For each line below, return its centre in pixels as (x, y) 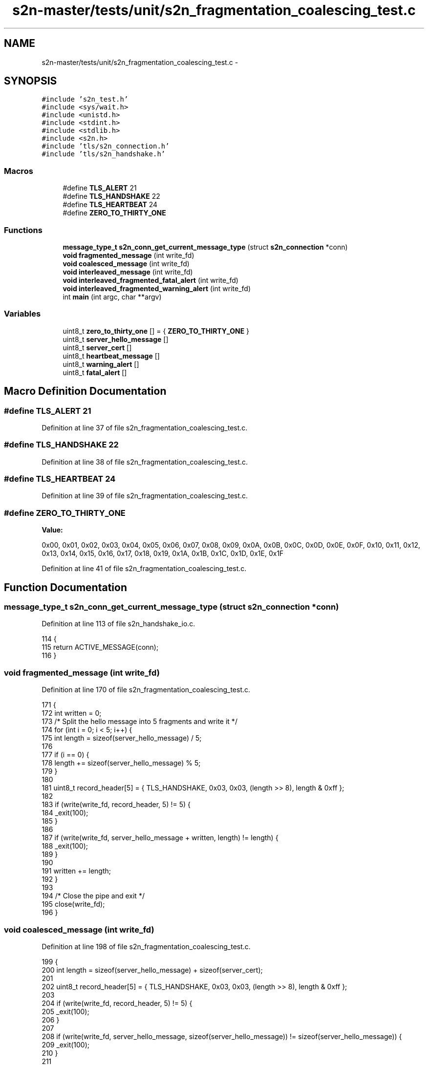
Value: (52, 530)
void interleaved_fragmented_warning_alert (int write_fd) (157, 288)
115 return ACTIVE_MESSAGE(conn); (100, 647)
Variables (22, 314)
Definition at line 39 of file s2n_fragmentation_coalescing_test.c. (145, 496)
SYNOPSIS (31, 81)
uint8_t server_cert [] (97, 347)
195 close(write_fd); (73, 904)
